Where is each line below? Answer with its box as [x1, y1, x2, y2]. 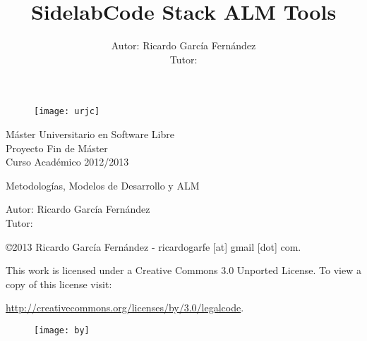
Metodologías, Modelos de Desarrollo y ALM [6, 178, 200, 192]
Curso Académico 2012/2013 [6, 154, 129, 169]
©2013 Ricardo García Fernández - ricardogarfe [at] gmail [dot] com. [6, 239, 301, 254]
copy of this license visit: [6, 276, 112, 291]
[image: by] [34, 325, 90, 335]
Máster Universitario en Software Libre [6, 126, 174, 141]
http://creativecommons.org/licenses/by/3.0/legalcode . [6, 300, 244, 315]
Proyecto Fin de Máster [6, 140, 108, 155]
